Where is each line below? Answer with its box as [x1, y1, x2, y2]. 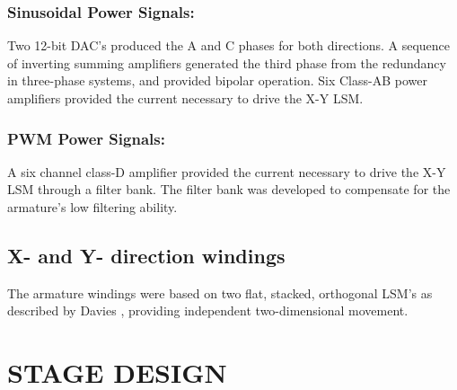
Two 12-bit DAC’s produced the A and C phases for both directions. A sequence [7, 36, 451, 55]
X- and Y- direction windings [7, 241, 286, 269]
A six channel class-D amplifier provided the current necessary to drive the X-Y [7, 162, 446, 181]
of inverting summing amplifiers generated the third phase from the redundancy [7, 53, 446, 72]
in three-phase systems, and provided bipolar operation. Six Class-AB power [7, 71, 427, 90]
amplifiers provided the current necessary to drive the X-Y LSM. [7, 89, 364, 107]
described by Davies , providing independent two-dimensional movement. [7, 301, 409, 320]
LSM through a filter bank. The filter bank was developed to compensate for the [7, 180, 451, 199]
